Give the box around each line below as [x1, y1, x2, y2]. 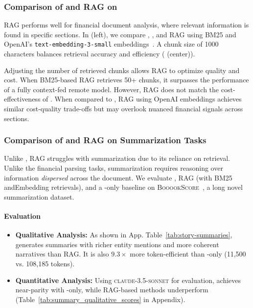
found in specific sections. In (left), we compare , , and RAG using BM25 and [4, 29, 236, 39]
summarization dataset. [4, 191, 74, 202]
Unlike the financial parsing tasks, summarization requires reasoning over [4, 163, 223, 173]
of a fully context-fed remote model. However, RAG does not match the [4, 84, 219, 94]
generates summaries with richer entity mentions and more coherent [15, 239, 219, 249]
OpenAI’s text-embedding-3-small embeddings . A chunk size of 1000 [4, 39, 219, 49]
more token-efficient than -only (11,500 [130, 249, 246, 259]
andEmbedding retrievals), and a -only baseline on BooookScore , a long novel [4, 182, 243, 192]
